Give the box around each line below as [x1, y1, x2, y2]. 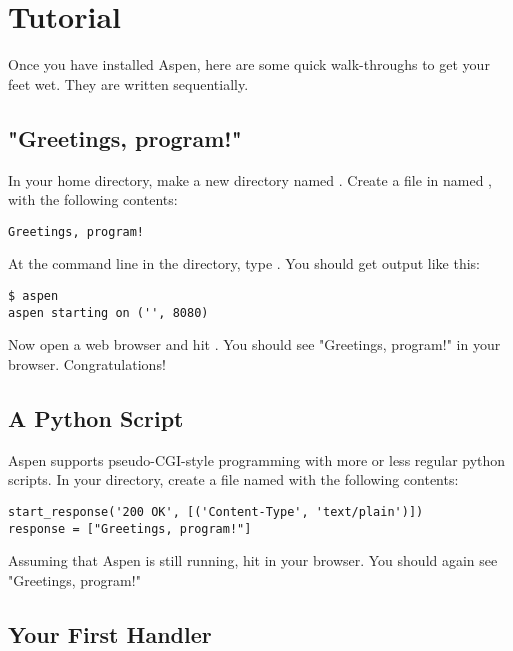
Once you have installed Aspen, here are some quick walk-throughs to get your [8, 54, 490, 75]
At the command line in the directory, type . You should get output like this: [8, 253, 480, 274]
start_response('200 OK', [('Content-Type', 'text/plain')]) [8, 504, 424, 519]
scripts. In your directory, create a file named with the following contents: [8, 469, 459, 490]
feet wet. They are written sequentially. [8, 73, 249, 94]
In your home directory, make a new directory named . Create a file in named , [8, 169, 492, 190]
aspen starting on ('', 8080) [8, 305, 209, 320]
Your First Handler [8, 618, 212, 649]
